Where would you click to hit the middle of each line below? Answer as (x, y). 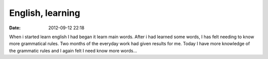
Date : (15, 28)
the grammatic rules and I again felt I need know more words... (73, 51)
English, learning (45, 13)
